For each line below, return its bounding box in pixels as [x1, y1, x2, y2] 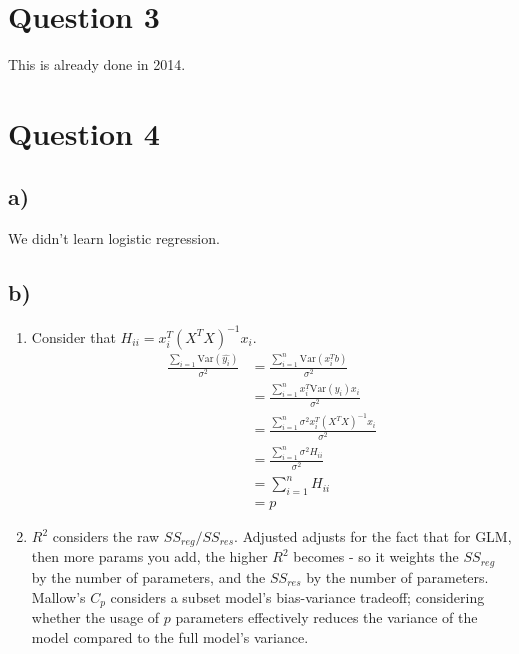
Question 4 [8, 112, 160, 153]
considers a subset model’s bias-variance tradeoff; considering [110, 586, 485, 607]
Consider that [31, 326, 116, 347]
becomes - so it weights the [293, 546, 459, 567]
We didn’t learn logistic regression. [8, 228, 220, 249]
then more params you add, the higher [31, 546, 268, 567]
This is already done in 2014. [8, 54, 186, 75]
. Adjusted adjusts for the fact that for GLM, [234, 526, 512, 546]
